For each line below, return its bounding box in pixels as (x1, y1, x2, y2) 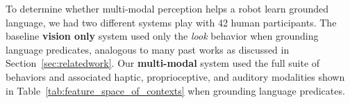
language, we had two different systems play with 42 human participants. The (6, 15, 337, 29)
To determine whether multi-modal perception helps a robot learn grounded (6, 1, 329, 15)
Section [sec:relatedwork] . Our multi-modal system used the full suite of (6, 56, 320, 70)
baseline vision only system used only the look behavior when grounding (6, 29, 319, 43)
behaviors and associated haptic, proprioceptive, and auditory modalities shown (6, 69, 345, 84)
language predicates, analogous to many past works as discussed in (6, 42, 290, 56)
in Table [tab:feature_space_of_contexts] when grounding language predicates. (6, 83, 345, 97)
